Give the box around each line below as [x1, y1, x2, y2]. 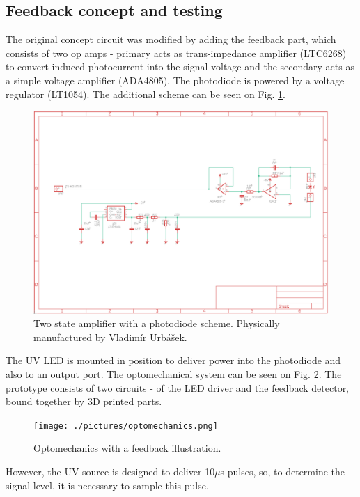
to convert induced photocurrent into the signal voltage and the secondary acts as [6, 59, 354, 74]
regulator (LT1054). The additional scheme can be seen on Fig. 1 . [6, 86, 285, 101]
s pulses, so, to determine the [220, 464, 345, 479]
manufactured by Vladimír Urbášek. [33, 329, 187, 344]
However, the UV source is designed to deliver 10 [6, 464, 215, 479]
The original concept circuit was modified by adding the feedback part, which [6, 32, 336, 47]
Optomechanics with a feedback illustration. [33, 441, 221, 455]
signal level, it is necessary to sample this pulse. [6, 478, 209, 492]
